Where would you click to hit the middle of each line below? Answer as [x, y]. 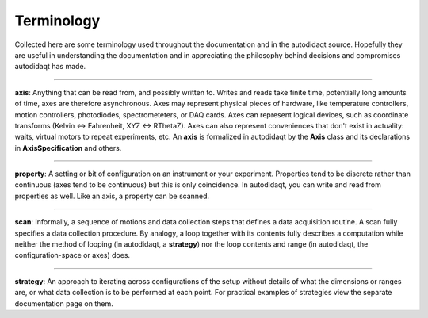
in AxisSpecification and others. [68, 148]
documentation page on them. [64, 303]
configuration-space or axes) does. [73, 255]
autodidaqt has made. [50, 67]
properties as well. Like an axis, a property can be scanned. [112, 196]
